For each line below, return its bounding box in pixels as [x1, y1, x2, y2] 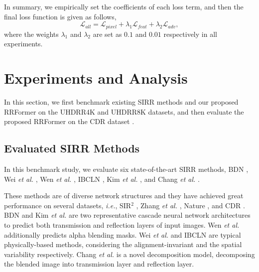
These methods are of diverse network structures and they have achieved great [4, 190, 244, 201]
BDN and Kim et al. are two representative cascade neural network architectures [4, 210, 251, 220]
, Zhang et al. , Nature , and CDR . [136, 200, 245, 210]
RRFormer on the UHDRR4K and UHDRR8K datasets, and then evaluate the [4, 106, 244, 117]
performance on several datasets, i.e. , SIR [4, 200, 131, 210]
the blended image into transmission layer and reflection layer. [4, 259, 194, 269]
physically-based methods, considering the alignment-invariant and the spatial [4, 239, 242, 250]
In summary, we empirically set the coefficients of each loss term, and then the [4, 1, 244, 11]
